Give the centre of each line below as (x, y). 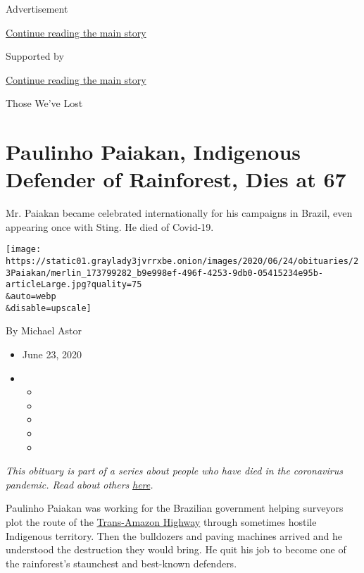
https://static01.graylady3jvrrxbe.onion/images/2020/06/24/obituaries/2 (182, 262)
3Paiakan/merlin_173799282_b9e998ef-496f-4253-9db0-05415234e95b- (165, 273)
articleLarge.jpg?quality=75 (74, 285)
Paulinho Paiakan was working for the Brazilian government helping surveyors (175, 508)
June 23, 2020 (52, 354)
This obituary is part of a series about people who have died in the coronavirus (174, 471)
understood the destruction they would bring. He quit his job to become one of (176, 549)
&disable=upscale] (49, 308)
